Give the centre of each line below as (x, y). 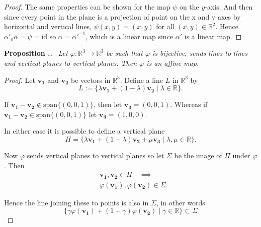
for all (165, 26)
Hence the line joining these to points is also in (76, 202)
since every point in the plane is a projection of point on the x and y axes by (122, 16)
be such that (124, 53)
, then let (108, 104)
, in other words (181, 202)
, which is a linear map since (129, 36)
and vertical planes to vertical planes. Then (71, 63)
